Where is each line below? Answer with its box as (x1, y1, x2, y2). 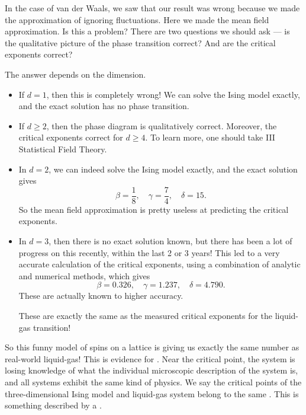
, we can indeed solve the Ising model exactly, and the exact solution (49, 162, 298, 175)
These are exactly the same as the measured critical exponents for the (18, 309, 273, 321)
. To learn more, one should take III (145, 131, 275, 143)
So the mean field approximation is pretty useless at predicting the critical (18, 203, 289, 215)
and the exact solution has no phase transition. (18, 100, 189, 112)
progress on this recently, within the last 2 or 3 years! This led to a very (18, 246, 280, 258)
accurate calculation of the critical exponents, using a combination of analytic (18, 258, 301, 270)
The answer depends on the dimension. (5, 68, 146, 80)
